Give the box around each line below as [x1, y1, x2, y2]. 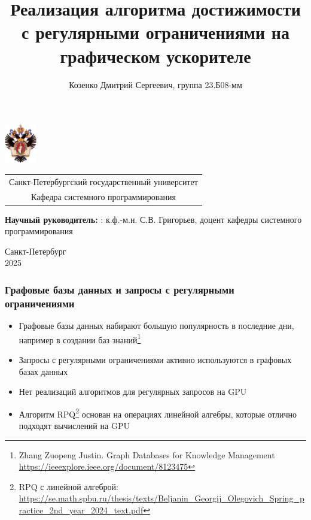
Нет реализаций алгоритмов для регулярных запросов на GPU [19, 385, 247, 398]
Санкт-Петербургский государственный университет [9, 175, 198, 188]
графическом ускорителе [60, 43, 251, 68]
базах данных [19, 365, 68, 377]
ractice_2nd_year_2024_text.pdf [19, 504, 144, 516]
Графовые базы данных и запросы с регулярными [5, 282, 234, 297]
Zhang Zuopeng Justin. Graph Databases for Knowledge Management [19, 448, 275, 461]
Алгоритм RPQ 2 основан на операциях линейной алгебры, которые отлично [19, 406, 297, 420]
